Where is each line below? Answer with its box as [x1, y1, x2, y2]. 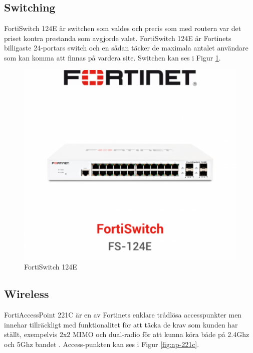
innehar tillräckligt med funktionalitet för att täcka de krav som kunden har [4, 319, 238, 329]
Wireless [4, 286, 49, 301]
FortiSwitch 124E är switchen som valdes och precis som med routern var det [4, 23, 241, 33]
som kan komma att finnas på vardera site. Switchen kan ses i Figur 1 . [4, 52, 221, 62]
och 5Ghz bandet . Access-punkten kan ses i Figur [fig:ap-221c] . [4, 338, 199, 349]
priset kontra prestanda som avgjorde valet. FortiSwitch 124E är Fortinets [4, 32, 231, 43]
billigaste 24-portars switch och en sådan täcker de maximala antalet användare [4, 42, 248, 53]
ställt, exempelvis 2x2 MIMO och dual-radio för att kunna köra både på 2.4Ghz [4, 329, 249, 339]
